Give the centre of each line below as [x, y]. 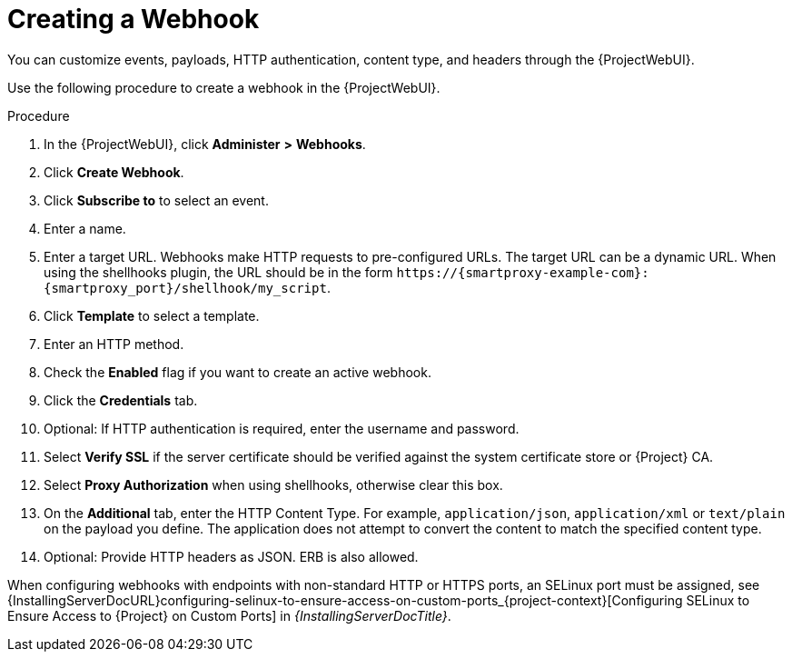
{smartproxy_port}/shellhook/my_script [185, 288]
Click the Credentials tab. [121, 400]
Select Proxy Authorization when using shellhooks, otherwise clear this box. [273, 484]
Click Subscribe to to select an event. [156, 200]
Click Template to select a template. [152, 315]
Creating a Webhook [134, 19]
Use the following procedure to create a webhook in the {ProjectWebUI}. [224, 87]
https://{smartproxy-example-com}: [523, 272]
